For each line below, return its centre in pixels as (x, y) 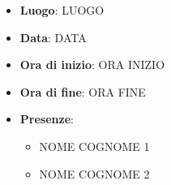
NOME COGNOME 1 (94, 146)
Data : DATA (53, 37)
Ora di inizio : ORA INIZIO (92, 65)
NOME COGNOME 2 (94, 173)
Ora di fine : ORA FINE (83, 91)
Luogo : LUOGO (62, 10)
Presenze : (47, 119)
